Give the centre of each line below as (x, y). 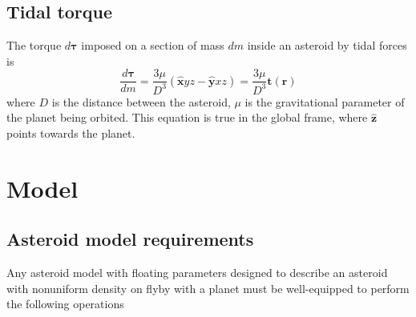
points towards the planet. (71, 132)
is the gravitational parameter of (325, 101)
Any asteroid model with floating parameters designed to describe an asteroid (197, 273)
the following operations (65, 304)
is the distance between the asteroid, (141, 101)
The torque (34, 45)
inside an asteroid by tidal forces (327, 45)
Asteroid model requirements (130, 239)
